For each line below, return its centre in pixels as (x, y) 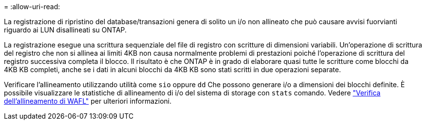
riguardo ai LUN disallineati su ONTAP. (65, 30)
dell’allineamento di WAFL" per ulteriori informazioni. (88, 101)
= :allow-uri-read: (32, 7)
